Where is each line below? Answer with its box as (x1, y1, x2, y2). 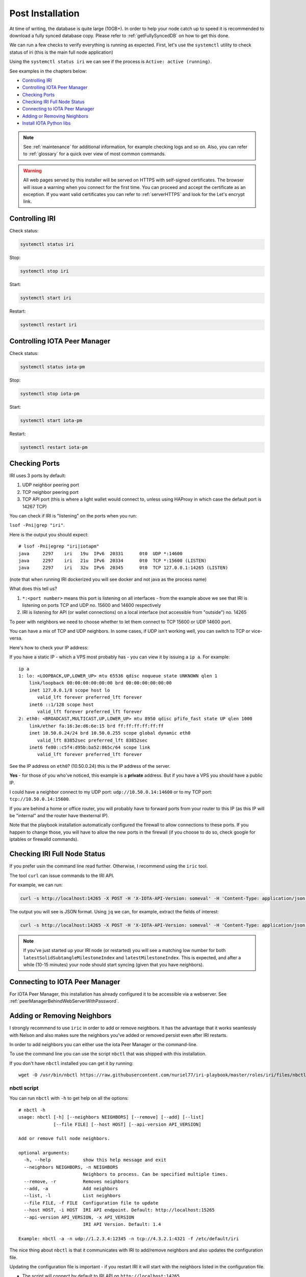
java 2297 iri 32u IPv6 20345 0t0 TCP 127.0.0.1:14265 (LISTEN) (18, 565, 228, 571)
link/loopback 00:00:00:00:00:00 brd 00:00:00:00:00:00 (29, 680, 172, 686)
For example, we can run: (9, 882, 63, 888)
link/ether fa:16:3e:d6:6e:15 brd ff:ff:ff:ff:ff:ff (29, 723, 164, 729)
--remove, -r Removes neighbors (23, 1178, 129, 1185)
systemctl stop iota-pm (20, 391, 80, 396)
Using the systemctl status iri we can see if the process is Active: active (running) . (9, 59, 212, 65)
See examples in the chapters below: (9, 68, 87, 74)
